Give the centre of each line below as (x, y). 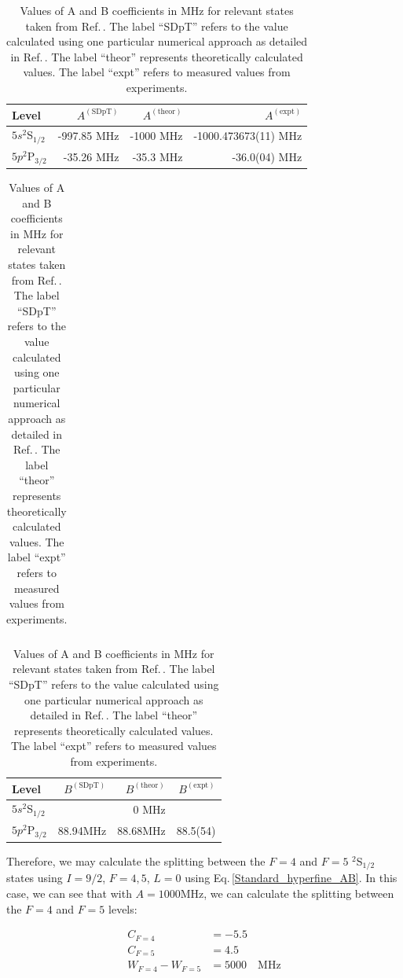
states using (35, 878)
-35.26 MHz (91, 157)
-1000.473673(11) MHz (248, 136)
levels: (123, 908)
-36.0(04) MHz (267, 157)
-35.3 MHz (158, 157)
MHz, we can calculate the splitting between (287, 893)
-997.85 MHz (88, 136)
